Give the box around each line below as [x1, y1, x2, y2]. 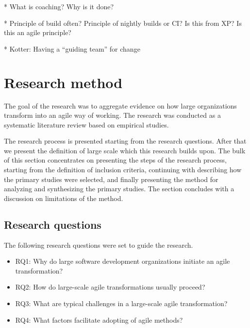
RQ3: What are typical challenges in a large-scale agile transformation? [15, 298, 228, 309]
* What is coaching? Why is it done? [4, 1, 114, 11]
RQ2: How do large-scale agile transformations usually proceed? [15, 282, 205, 292]
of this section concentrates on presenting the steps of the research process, [4, 155, 227, 165]
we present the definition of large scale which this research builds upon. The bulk [4, 145, 246, 155]
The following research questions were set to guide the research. [4, 239, 193, 250]
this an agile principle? [4, 27, 71, 37]
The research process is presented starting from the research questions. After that [4, 136, 247, 146]
